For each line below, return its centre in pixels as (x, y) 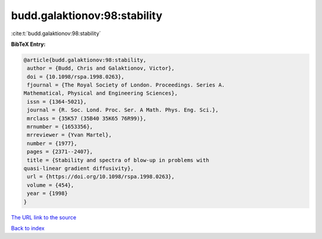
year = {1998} (47, 193)
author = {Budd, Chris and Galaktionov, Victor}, (101, 68)
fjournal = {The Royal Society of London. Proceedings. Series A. (126, 85)
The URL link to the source (44, 217)
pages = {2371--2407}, (60, 152)
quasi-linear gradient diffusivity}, (79, 168)
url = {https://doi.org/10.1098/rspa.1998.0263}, (101, 177)
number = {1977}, (52, 143)
